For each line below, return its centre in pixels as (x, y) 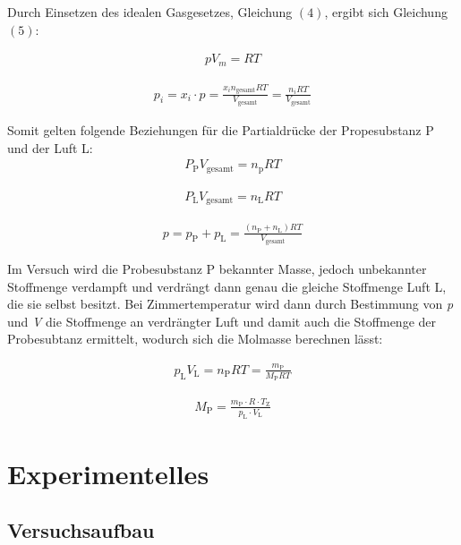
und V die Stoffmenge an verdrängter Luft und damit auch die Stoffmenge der (222, 321)
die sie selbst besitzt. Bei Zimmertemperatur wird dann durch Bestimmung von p (230, 304)
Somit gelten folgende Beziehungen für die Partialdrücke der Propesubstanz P (221, 130)
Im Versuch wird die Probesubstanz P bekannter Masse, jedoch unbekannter (217, 269)
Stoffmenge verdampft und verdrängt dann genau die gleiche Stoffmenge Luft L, (227, 286)
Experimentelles (108, 473)
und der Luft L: (50, 147)
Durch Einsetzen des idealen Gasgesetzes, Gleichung (150, 12)
